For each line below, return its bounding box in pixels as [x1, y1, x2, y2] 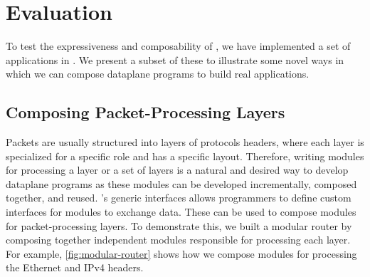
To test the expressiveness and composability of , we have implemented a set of [6, 38, 351, 53]
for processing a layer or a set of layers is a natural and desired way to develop [6, 162, 349, 177]
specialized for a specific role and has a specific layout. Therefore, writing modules [6, 148, 364, 163]
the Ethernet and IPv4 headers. [6, 260, 144, 275]
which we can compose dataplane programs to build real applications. [6, 66, 310, 81]
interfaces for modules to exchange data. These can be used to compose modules [6, 204, 356, 219]
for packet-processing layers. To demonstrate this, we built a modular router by [6, 218, 352, 233]
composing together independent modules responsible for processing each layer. [6, 232, 351, 247]
